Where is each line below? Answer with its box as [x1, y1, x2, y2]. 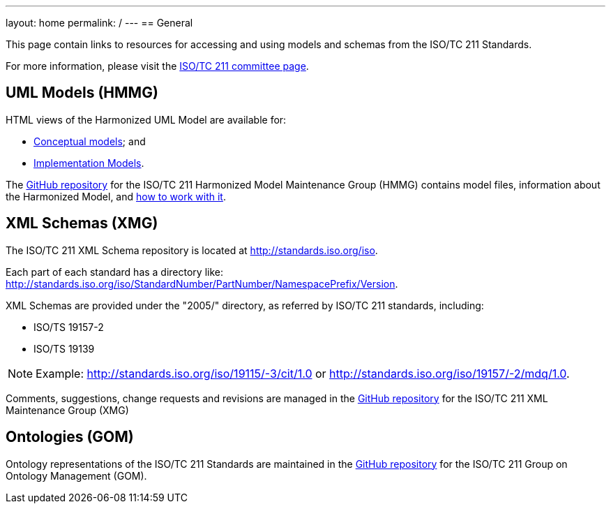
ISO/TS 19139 [33, 342, 95, 355]
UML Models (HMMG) [6, 84, 158, 102]
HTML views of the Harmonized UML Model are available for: [6, 113, 287, 126]
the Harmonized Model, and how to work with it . [6, 190, 226, 202]
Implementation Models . [33, 156, 144, 169]
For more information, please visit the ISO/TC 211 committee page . [6, 60, 309, 72]
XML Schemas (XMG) [6, 214, 158, 233]
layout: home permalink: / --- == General [6, 17, 193, 29]
